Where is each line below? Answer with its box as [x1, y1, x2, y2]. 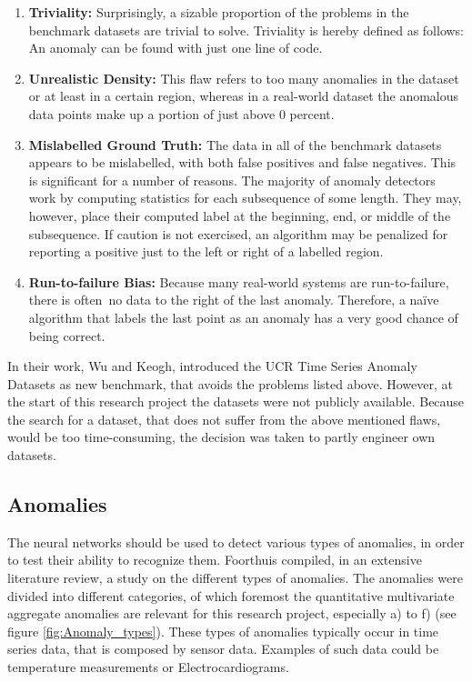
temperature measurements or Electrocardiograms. [7, 657, 289, 677]
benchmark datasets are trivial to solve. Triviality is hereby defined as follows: [28, 20, 465, 39]
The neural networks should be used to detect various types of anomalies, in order [7, 532, 465, 551]
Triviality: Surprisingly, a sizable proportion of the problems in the [28, 3, 409, 21]
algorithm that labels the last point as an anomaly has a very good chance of [28, 307, 458, 326]
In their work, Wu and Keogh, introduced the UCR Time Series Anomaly [7, 356, 417, 376]
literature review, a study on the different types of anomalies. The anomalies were [7, 568, 463, 587]
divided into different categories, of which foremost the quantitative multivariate [7, 586, 455, 605]
